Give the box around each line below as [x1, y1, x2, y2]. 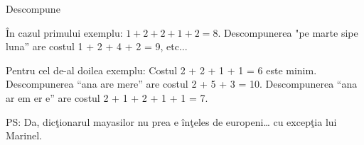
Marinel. [6, 128, 43, 143]
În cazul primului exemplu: [6, 25, 123, 40]
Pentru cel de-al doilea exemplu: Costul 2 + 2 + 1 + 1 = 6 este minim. [6, 62, 317, 77]
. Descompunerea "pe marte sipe [218, 25, 358, 40]
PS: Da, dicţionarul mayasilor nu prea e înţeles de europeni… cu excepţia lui [6, 114, 337, 129]
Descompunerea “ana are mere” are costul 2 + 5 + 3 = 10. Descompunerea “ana [6, 76, 358, 91]
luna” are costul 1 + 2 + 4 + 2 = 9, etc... [6, 39, 188, 54]
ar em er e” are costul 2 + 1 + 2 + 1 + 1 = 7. [6, 90, 208, 105]
